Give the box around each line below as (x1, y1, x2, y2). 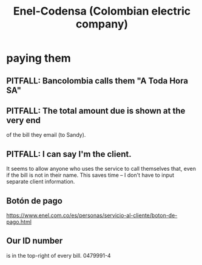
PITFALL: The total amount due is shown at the (6, 105, 186, 116)
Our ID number (6, 236, 63, 246)
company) (75, 17, 129, 31)
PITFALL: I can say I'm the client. (6, 149, 132, 159)
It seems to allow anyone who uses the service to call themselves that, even (6, 165, 196, 173)
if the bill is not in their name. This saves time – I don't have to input (6, 171, 175, 179)
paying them (6, 52, 71, 65)
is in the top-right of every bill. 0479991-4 (6, 252, 111, 259)
